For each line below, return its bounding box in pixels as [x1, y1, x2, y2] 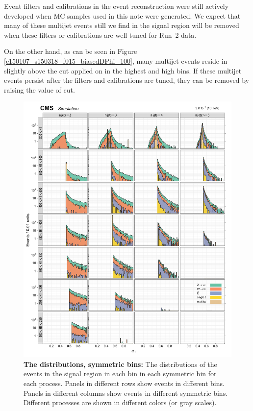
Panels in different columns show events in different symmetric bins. [24, 387, 228, 398]
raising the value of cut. [4, 84, 75, 95]
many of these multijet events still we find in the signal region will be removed [4, 20, 239, 30]
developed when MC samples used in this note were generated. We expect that [4, 10, 241, 21]
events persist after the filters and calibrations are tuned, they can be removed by [4, 75, 249, 85]
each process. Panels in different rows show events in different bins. [24, 378, 225, 388]
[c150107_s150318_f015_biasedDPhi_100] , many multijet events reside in [4, 55, 228, 66]
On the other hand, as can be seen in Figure [4, 46, 137, 56]
